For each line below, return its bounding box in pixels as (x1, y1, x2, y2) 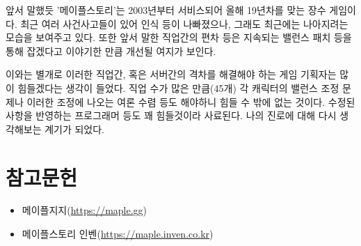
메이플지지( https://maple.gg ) (22, 203, 147, 217)
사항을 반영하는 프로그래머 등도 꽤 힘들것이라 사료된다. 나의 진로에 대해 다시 (6, 108, 337, 123)
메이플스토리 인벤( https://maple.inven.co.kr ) (22, 226, 214, 241)
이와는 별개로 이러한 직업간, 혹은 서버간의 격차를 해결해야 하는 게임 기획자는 (6, 67, 337, 82)
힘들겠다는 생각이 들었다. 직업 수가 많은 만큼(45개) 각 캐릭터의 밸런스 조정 (17, 80, 339, 95)
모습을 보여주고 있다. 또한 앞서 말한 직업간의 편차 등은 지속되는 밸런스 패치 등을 (6, 30, 352, 45)
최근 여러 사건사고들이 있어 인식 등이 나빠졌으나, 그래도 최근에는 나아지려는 (20, 16, 348, 31)
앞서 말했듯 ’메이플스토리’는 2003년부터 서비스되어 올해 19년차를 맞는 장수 (6, 3, 326, 17)
